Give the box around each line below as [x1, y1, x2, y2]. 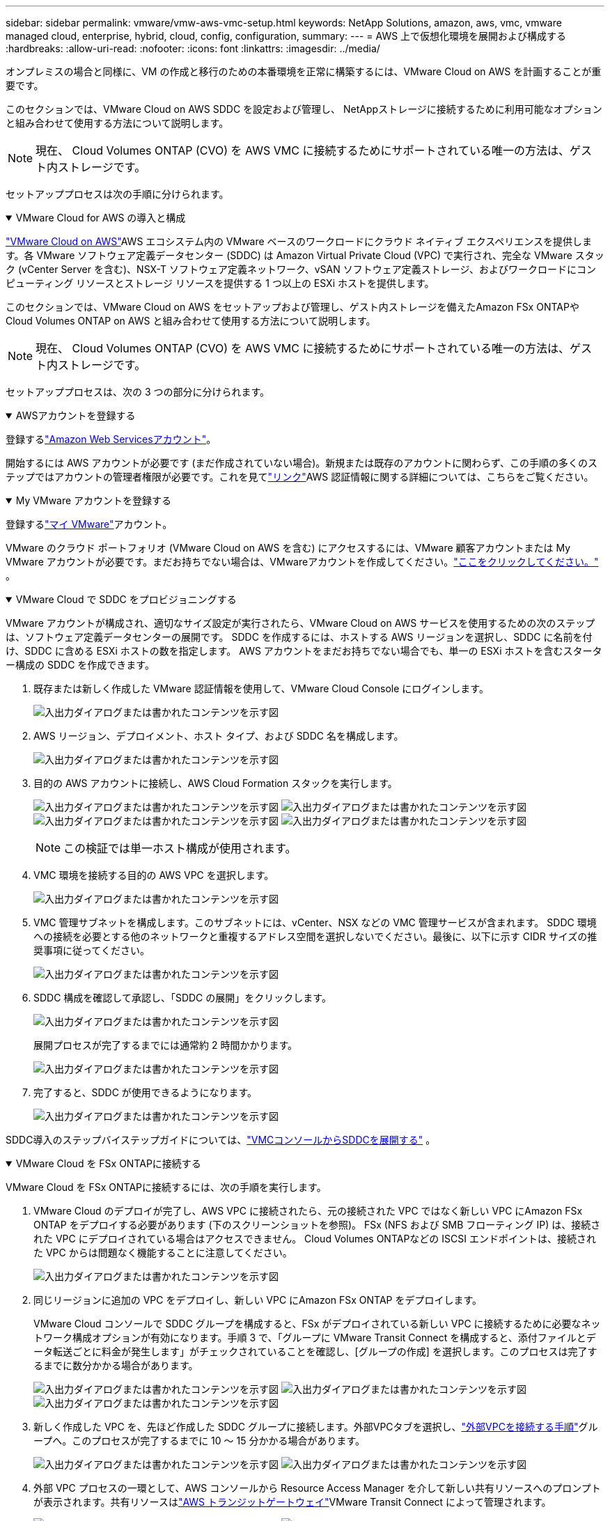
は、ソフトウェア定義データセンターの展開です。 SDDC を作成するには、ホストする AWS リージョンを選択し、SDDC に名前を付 [6, 631, 593, 643]
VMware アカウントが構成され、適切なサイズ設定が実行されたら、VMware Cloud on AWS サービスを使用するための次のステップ [6, 617, 595, 629]
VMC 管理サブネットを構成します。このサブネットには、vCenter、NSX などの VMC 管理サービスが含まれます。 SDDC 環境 [33, 916, 597, 928]
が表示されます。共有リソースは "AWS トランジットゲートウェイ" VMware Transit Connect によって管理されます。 [33, 1496, 552, 1508]
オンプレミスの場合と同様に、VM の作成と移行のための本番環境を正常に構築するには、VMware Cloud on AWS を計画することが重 [6, 65, 602, 77]
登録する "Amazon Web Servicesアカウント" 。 [6, 433, 217, 445]
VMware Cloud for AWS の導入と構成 [15, 212, 186, 224]
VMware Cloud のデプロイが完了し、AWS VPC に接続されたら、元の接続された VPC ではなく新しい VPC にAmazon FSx [33, 1205, 583, 1217]
